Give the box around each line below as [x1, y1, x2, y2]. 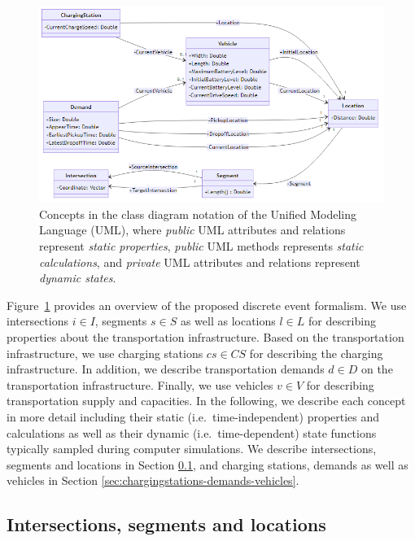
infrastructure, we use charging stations [7, 344, 203, 361]
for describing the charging [249, 344, 383, 361]
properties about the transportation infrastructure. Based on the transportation [7, 328, 404, 345]
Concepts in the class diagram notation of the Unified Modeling [39, 205, 356, 222]
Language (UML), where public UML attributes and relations [39, 221, 346, 238]
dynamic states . [39, 269, 116, 286]
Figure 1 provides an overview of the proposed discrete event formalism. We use [7, 296, 407, 313]
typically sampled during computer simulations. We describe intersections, [7, 440, 377, 457]
